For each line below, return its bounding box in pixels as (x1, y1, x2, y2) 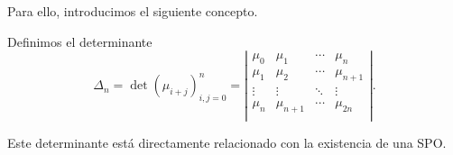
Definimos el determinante (7, 32, 153, 50)
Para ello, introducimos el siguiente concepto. (7, 2, 258, 20)
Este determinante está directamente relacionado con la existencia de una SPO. (7, 132, 447, 151)
